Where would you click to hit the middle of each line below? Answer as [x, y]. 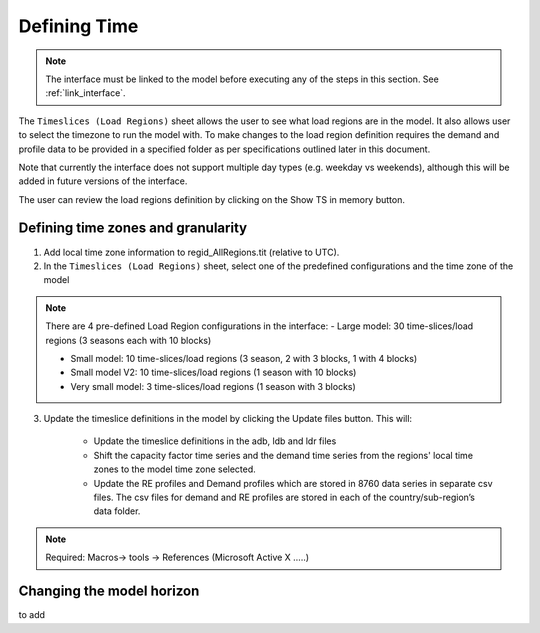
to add [31, 615]
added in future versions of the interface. [103, 181]
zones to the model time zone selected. [175, 469]
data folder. [117, 511]
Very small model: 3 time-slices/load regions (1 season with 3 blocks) [213, 386]
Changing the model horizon [109, 591]
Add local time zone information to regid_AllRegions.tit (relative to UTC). [191, 252]
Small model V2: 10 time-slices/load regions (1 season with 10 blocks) [213, 372]
